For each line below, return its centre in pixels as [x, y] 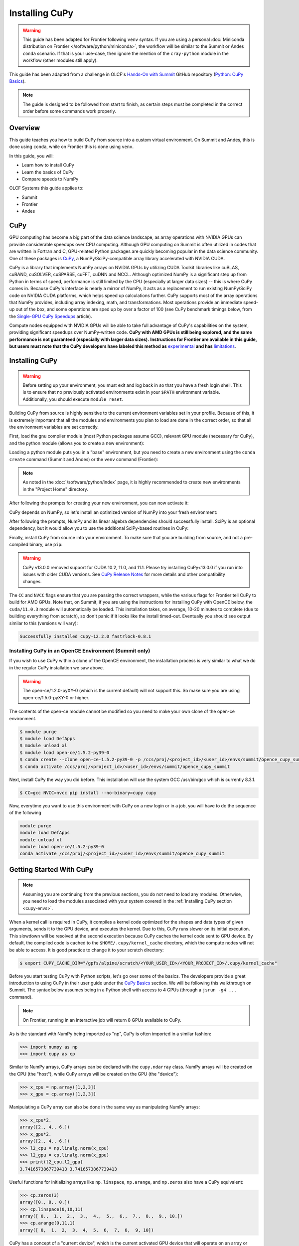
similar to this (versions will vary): [44, 623]
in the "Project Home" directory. [55, 489]
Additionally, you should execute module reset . [73, 399]
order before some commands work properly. [70, 111]
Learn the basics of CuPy [48, 172]
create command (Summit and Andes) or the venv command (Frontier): [84, 459]
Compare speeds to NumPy [50, 179]
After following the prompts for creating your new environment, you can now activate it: [99, 503]
